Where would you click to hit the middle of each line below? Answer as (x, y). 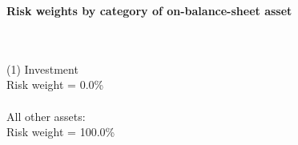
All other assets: (46, 116)
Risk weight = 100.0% (61, 132)
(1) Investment (42, 68)
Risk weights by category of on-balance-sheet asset (149, 10)
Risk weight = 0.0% (55, 85)
